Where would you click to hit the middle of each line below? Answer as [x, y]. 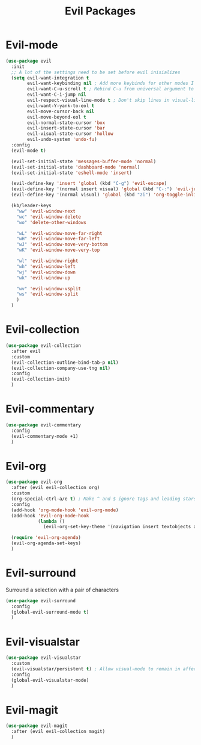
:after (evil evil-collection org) [55, 488]
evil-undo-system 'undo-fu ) [62, 140]
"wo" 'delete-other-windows [51, 222]
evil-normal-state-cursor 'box [66, 123]
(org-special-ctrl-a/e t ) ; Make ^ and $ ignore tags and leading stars [104, 499]
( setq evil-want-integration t [50, 78]
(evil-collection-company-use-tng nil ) [61, 368]
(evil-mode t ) [28, 151]
